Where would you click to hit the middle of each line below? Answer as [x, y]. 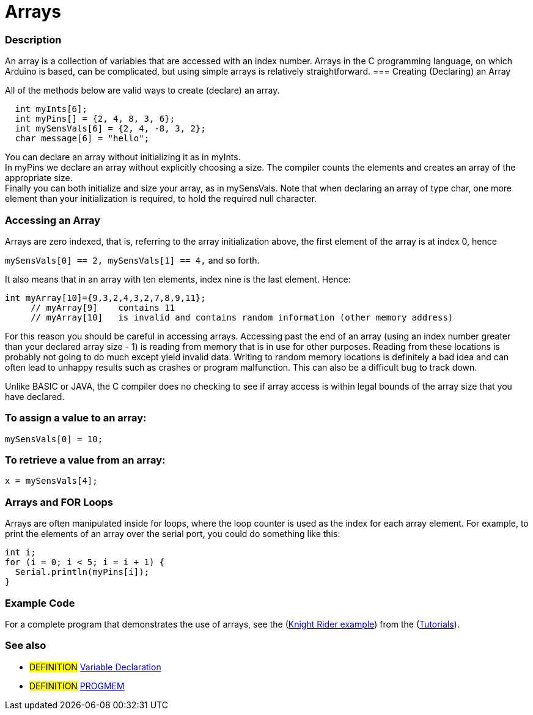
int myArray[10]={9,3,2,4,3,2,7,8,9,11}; [105, 298]
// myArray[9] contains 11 [103, 307]
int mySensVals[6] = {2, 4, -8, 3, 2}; [110, 129]
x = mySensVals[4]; [51, 481]
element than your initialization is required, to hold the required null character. [161, 199]
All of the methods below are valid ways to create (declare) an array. [142, 91]
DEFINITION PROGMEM [77, 686]
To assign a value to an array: [76, 418]
